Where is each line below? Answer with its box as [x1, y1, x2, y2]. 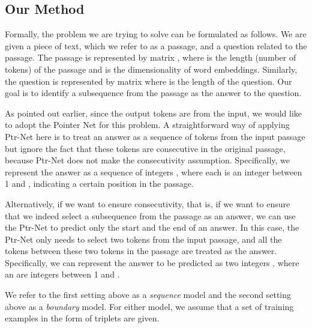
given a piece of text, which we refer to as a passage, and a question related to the [5, 39, 307, 52]
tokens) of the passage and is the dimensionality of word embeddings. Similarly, [5, 62, 298, 75]
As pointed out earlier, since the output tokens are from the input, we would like [5, 106, 302, 119]
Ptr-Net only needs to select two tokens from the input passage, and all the [5, 232, 282, 245]
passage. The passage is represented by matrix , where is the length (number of [5, 51, 296, 64]
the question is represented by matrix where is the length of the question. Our [5, 74, 292, 87]
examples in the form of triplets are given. [5, 312, 160, 324]
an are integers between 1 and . [5, 268, 120, 281]
